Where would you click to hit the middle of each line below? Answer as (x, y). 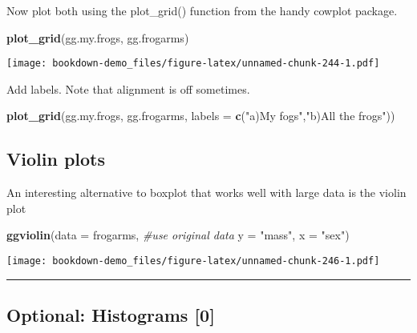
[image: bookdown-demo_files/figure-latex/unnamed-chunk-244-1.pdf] (193, 64)
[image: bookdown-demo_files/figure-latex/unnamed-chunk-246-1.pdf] (193, 261)
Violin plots (56, 159)
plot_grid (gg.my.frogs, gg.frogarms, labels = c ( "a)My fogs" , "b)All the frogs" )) (201, 116)
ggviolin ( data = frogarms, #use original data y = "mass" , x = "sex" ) (178, 235)
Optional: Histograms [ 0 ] (111, 315)
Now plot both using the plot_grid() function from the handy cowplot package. (202, 10)
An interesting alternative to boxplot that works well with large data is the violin (206, 193)
